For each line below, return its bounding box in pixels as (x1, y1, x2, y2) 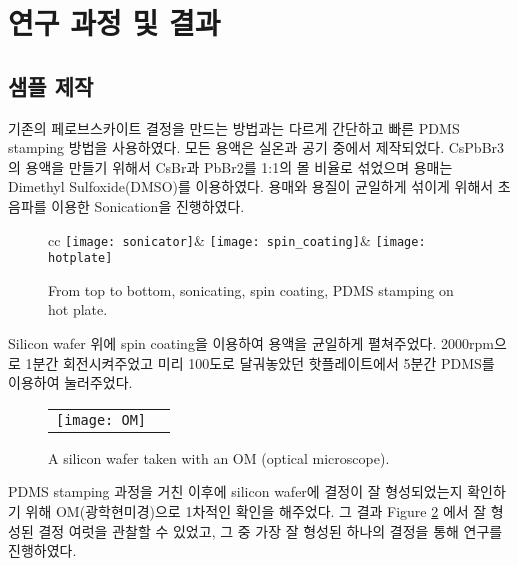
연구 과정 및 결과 (8, 2, 221, 43)
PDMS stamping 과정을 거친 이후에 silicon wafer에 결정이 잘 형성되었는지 (8, 481, 463, 502)
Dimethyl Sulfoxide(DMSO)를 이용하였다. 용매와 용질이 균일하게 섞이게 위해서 (8, 176, 494, 197)
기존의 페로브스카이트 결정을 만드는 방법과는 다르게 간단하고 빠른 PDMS (8, 117, 460, 138)
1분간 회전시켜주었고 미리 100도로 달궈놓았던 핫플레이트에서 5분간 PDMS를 (25, 352, 495, 373)
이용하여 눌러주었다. (8, 372, 133, 393)
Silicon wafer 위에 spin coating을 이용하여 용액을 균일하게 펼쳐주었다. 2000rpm (8, 333, 494, 354)
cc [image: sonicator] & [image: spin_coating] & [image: (48, 229, 426, 250)
